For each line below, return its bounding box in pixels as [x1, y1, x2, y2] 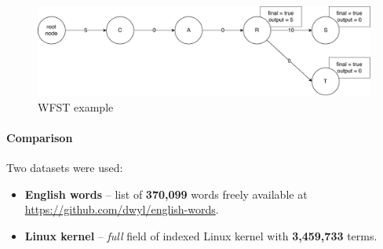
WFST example [38, 98, 114, 115]
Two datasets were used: [6, 159, 123, 176]
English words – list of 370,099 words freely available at [24, 185, 308, 202]
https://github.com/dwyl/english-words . [24, 201, 219, 218]
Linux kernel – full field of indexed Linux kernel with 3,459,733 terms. [24, 228, 378, 244]
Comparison [6, 130, 73, 146]
